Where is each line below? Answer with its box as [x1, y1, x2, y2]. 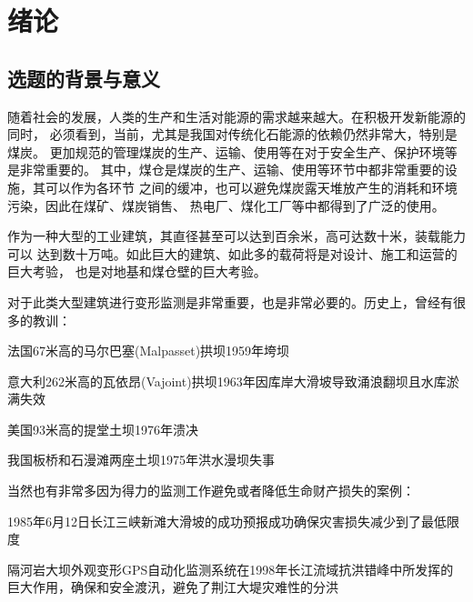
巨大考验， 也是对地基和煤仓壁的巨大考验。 [7, 262, 267, 281]
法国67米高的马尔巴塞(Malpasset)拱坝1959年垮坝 [7, 341, 290, 360]
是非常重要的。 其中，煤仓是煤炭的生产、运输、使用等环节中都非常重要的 [7, 160, 445, 179]
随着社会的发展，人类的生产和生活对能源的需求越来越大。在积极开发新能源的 [7, 106, 466, 125]
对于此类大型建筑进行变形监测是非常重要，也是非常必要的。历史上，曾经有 [7, 292, 453, 311]
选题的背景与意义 [7, 64, 160, 92]
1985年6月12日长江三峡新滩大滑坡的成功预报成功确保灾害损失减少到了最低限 [7, 511, 459, 530]
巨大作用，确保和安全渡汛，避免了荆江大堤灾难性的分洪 [7, 577, 338, 597]
